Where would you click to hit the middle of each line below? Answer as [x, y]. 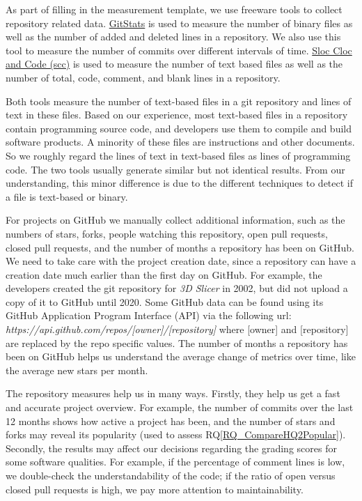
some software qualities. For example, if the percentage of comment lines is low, [175, 462]
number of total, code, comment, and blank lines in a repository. [143, 77]
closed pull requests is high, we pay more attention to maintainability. [155, 489]
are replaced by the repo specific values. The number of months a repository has [177, 342]
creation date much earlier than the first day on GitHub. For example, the [164, 274]
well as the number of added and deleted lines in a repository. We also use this [173, 37]
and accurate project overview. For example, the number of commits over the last [180, 407]
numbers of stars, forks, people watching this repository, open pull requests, [167, 233]
